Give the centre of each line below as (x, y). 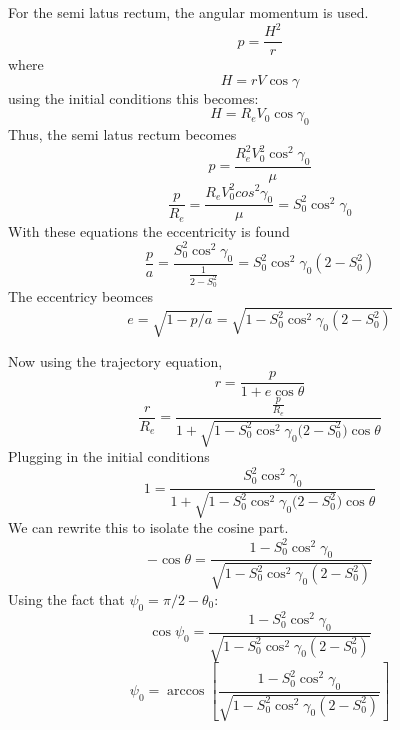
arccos (186, 691)
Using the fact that (66, 598)
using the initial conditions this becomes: (133, 97)
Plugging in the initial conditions (109, 456)
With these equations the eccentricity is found (149, 230)
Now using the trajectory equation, (115, 360)
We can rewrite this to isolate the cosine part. (148, 527)
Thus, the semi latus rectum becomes (122, 134)
